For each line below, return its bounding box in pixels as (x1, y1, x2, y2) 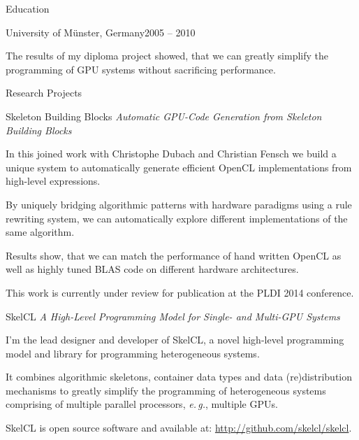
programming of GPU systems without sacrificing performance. (6, 62, 276, 76)
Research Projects (6, 85, 82, 100)
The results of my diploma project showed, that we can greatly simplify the (6, 48, 329, 63)
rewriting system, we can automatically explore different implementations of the (6, 211, 348, 225)
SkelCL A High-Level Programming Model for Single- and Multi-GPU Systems (6, 308, 340, 323)
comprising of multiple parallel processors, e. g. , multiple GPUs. (6, 397, 278, 411)
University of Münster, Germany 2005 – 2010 (6, 24, 196, 39)
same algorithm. (6, 225, 75, 239)
